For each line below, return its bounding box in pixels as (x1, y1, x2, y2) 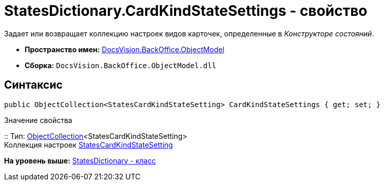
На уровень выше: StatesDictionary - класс (4, 156, 156, 165)
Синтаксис (4, 78, 63, 92)
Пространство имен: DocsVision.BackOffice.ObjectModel (25, 45, 224, 54)
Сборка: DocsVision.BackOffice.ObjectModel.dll (25, 60, 217, 70)
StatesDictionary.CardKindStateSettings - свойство (4, 2, 368, 19)
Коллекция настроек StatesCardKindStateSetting (4, 140, 173, 149)
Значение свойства (4, 115, 72, 125)
